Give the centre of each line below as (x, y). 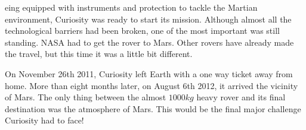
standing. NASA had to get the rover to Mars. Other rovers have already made (149, 42)
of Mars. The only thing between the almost (86, 97)
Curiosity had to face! (44, 120)
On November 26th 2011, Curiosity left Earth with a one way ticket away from (149, 73)
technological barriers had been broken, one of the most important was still (142, 31)
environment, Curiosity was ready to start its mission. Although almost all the (148, 19)
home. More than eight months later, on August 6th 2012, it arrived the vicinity (152, 85)
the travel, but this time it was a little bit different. (99, 54)
